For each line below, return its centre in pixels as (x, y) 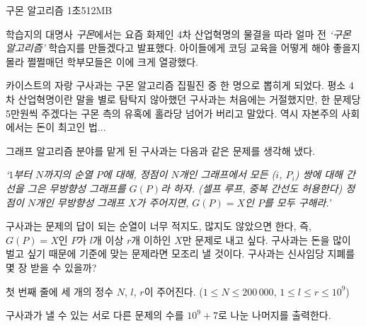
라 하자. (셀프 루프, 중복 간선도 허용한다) (252, 188)
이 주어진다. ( (173, 291)
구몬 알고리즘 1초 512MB (59, 10)
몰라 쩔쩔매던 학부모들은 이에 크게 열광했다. (102, 61)
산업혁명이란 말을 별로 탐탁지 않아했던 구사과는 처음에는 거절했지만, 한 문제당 (189, 99)
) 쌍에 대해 (319, 174)
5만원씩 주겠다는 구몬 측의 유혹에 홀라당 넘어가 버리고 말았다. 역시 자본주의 (172, 113)
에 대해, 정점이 (135, 174)
